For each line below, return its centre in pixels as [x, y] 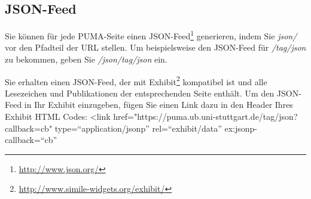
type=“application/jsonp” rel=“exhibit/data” [138, 128]
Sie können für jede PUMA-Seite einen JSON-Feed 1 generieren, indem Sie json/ [151, 35]
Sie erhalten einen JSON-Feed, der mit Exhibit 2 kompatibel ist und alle [136, 80]
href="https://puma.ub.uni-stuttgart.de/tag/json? [205, 116]
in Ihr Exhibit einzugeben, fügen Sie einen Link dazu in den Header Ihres [158, 105]
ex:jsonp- [241, 128]
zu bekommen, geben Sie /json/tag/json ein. [86, 59]
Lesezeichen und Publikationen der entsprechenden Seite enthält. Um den [140, 93]
